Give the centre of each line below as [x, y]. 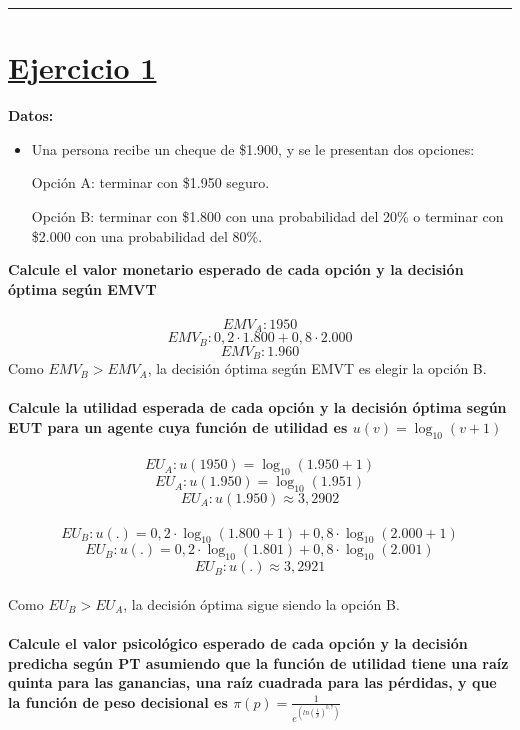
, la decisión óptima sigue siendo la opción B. [261, 603]
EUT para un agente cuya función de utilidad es [178, 427]
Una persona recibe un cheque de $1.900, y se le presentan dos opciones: [253, 148]
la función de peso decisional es [118, 701]
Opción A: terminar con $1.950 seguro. [150, 182]
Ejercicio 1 [82, 67]
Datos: [31, 115]
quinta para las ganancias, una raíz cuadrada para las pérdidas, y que [252, 682]
